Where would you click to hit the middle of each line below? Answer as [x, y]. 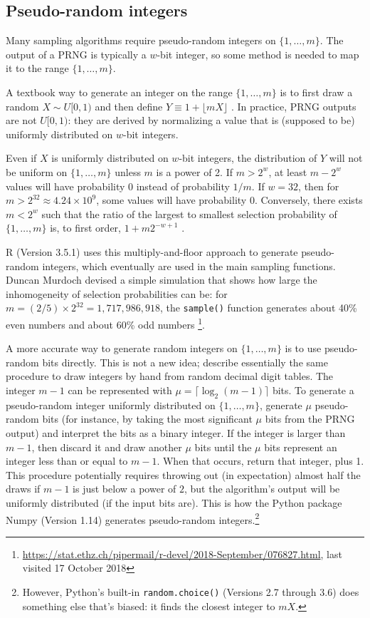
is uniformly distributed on [110, 158]
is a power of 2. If [194, 171]
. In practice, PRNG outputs [294, 106]
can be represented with [120, 390]
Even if [21, 158]
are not [21, 120]
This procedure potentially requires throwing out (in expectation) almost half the [183, 474]
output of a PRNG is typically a [76, 54]
